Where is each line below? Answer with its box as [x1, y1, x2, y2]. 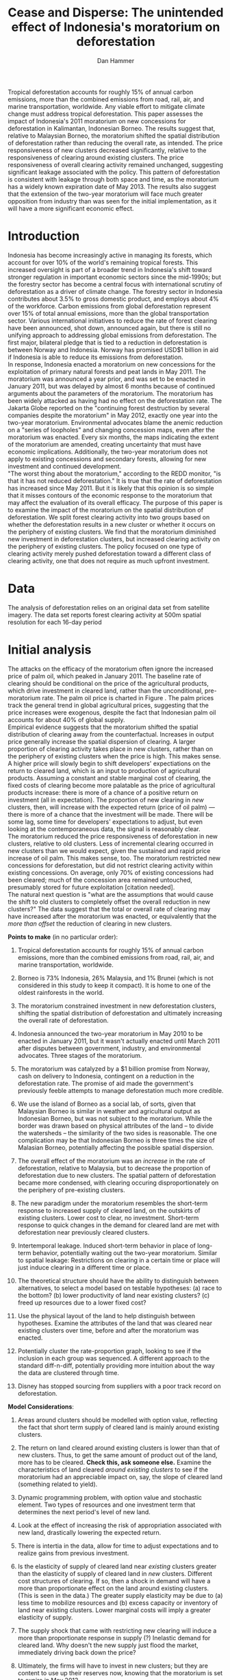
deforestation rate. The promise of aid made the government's [17, 1079, 194, 1087]
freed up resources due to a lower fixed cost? [17, 1298, 146, 1307]
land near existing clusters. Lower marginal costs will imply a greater [17, 1605, 212, 1614]
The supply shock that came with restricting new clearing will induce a [17, 1626, 217, 1635]
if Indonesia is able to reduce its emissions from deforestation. [8, 353, 183, 361]
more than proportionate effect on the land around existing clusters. [17, 1584, 209, 1592]
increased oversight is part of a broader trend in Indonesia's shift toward [8, 265, 212, 273]
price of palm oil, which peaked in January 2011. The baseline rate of [8, 671, 202, 680]
